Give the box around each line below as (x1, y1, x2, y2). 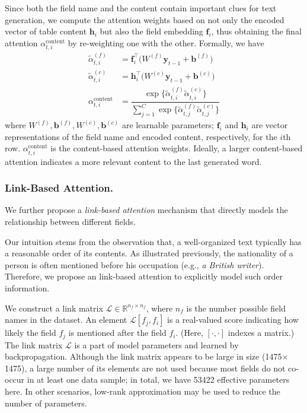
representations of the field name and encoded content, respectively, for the (5, 130, 277, 142)
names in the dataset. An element (5, 313, 127, 326)
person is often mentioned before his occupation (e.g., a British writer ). (5, 258, 264, 271)
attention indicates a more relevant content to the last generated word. (5, 155, 262, 167)
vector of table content (5, 25, 87, 37)
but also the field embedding (100, 25, 203, 37)
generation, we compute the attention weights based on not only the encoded (5, 13, 284, 26)
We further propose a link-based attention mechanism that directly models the (5, 204, 288, 216)
